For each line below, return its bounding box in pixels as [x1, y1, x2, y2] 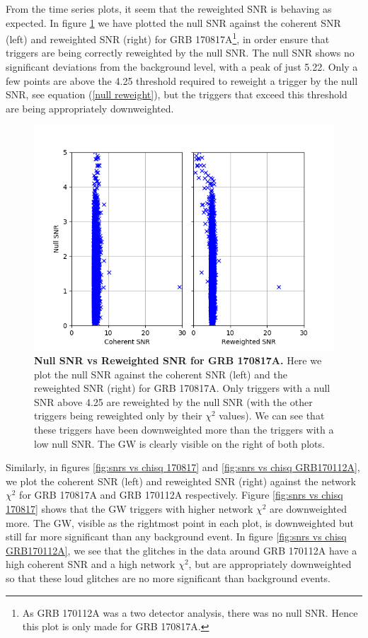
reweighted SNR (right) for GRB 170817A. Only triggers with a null [34, 381, 330, 395]
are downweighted [270, 501, 347, 516]
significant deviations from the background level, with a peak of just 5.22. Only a [6, 59, 358, 74]
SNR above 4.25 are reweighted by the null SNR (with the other [34, 394, 313, 409]
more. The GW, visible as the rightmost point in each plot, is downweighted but [6, 515, 355, 530]
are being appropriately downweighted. [6, 100, 174, 115]
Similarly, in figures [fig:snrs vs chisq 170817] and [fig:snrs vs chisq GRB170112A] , [6, 460, 360, 475]
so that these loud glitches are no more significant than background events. [6, 570, 330, 585]
